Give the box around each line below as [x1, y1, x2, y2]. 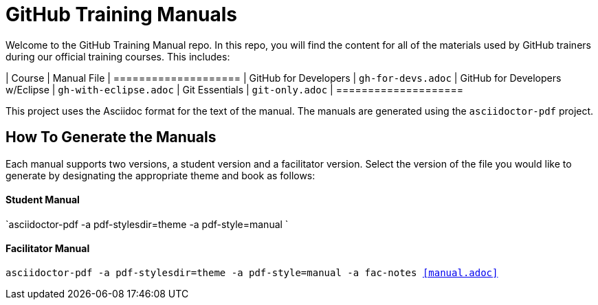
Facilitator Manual [5, 242, 90, 255]
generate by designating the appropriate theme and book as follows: [5, 169, 315, 181]
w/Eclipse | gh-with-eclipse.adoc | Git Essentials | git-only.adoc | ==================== [5, 83, 463, 95]
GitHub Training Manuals [5, 3, 238, 26]
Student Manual [5, 194, 80, 206]
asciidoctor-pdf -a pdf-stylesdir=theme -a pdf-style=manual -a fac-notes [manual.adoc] [5, 267, 498, 279]
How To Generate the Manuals [5, 128, 217, 146]
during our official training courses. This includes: [5, 50, 230, 63]
